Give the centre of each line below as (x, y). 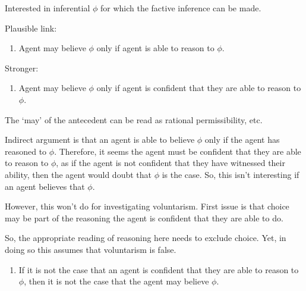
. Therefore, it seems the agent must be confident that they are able (178, 151)
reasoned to (26, 151)
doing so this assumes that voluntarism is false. (91, 249)
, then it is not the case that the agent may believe (116, 281)
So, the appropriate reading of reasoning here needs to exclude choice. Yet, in (146, 238)
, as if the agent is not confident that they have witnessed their (171, 163)
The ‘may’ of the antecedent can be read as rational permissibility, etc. (134, 119)
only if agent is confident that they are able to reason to (199, 88)
